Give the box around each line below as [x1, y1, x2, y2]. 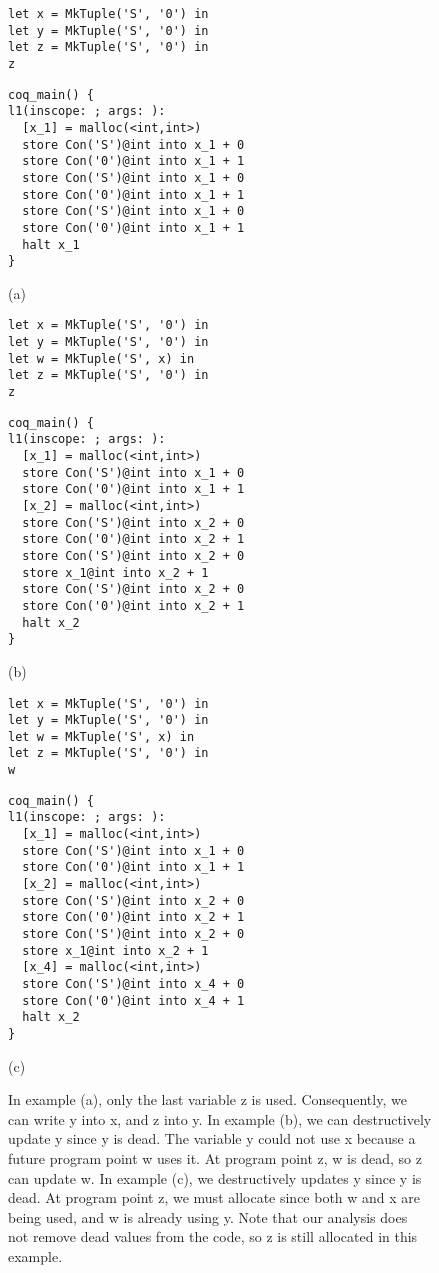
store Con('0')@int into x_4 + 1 [22, 993, 245, 1008]
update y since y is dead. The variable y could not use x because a [8, 1128, 416, 1149]
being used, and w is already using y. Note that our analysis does [8, 1206, 408, 1227]
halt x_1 [22, 237, 80, 252]
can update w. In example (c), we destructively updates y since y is [8, 1167, 422, 1188]
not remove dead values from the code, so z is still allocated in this [8, 1226, 418, 1247]
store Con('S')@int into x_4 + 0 [22, 977, 245, 991]
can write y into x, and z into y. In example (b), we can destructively [8, 1108, 432, 1129]
